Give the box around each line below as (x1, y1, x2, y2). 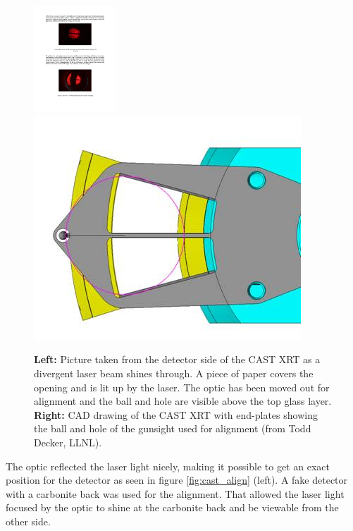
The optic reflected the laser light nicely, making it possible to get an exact (6, 458, 330, 473)
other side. (6, 513, 51, 528)
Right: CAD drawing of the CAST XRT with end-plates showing (34, 407, 318, 422)
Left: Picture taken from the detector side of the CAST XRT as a (34, 352, 321, 367)
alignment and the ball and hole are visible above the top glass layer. (34, 393, 332, 408)
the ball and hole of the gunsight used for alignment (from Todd (34, 421, 311, 436)
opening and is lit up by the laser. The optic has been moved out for (34, 379, 330, 394)
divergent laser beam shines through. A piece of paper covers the (34, 365, 314, 380)
